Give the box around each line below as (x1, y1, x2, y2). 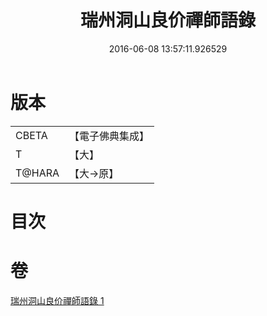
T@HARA (15, 166, 60, 180)
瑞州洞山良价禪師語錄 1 (10, 294, 105, 306)
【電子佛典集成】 (69, 129, 150, 143)
